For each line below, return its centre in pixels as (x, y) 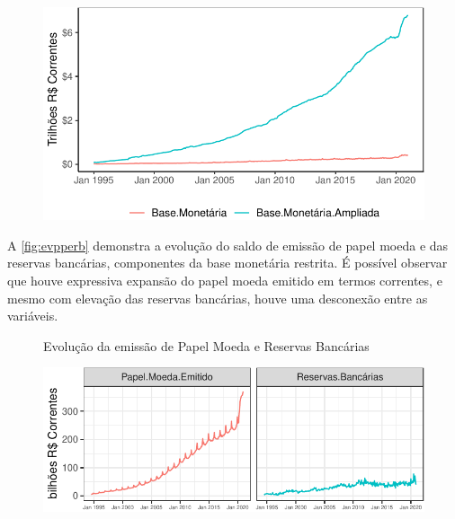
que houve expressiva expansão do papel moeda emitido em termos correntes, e (225, 281)
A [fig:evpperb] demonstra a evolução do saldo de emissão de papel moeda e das (228, 245)
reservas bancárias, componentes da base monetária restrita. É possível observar (227, 263)
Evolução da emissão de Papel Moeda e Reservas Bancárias (206, 345)
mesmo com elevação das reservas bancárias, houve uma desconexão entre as (218, 298)
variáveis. (33, 316)
